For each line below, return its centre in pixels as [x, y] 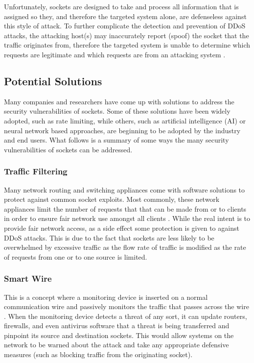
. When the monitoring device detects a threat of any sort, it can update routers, [126, 316]
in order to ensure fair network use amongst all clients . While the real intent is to [127, 218]
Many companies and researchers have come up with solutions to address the [119, 101]
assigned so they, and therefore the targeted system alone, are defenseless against [125, 16]
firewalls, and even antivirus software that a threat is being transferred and [117, 326]
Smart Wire [28, 278]
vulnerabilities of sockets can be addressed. [68, 149]
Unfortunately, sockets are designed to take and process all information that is [121, 6]
